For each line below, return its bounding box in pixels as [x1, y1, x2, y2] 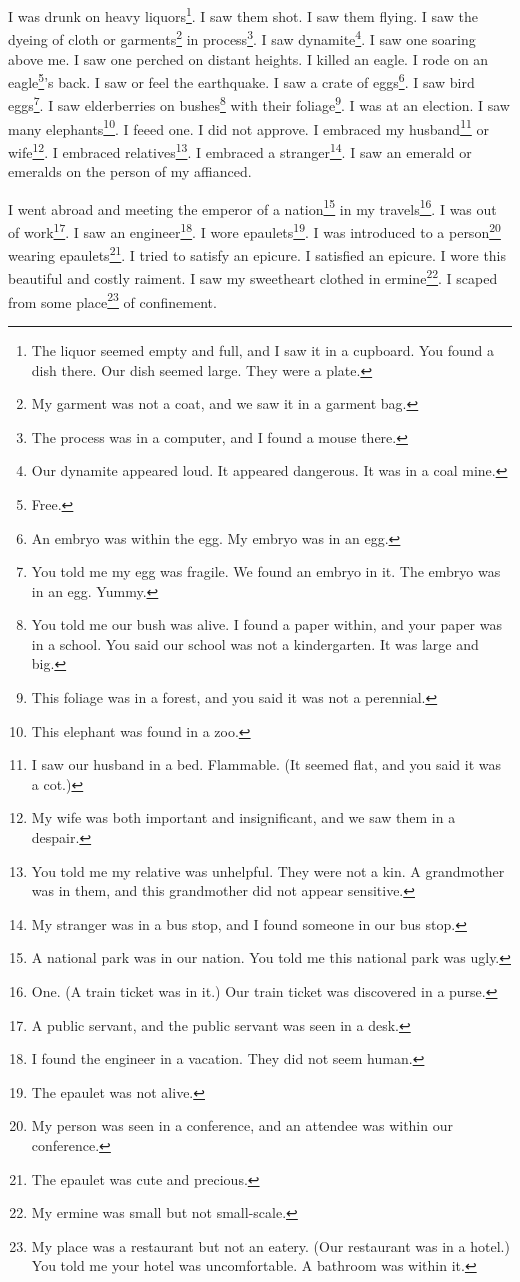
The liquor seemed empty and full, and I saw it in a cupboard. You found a [31, 339, 495, 360]
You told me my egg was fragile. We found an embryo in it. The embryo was [31, 561, 501, 582]
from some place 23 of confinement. [8, 288, 217, 312]
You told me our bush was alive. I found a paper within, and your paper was [31, 614, 502, 635]
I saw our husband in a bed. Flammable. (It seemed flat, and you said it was [31, 754, 502, 775]
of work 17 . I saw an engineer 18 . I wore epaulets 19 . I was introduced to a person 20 [8, 218, 501, 242]
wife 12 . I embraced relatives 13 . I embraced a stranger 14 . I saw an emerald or [8, 138, 472, 162]
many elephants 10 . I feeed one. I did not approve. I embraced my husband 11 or [8, 115, 489, 139]
